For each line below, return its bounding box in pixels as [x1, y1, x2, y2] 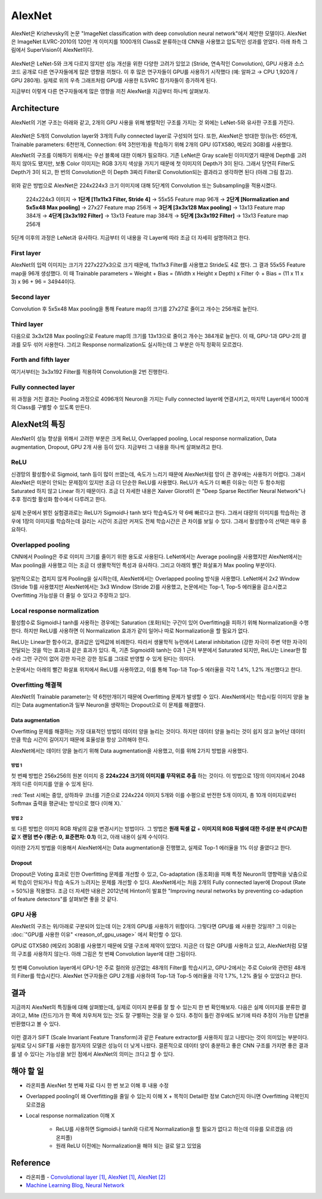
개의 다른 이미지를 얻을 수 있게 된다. [11, 780, 94, 788]
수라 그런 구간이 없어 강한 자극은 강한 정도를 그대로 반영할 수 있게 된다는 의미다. [11, 655, 196, 662]
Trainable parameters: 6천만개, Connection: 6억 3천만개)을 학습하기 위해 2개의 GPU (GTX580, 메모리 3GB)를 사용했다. [11, 141, 293, 148]
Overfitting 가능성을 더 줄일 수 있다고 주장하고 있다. [11, 591, 131, 599]
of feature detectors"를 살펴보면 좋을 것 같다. [11, 895, 119, 903]
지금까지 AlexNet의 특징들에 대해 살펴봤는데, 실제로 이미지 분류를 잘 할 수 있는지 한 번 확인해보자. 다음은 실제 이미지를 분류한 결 [11, 1003, 306, 1011]
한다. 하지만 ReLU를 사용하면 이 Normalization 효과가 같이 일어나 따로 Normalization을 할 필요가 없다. [11, 627, 250, 634]
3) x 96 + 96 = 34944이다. [11, 278, 76, 286]
